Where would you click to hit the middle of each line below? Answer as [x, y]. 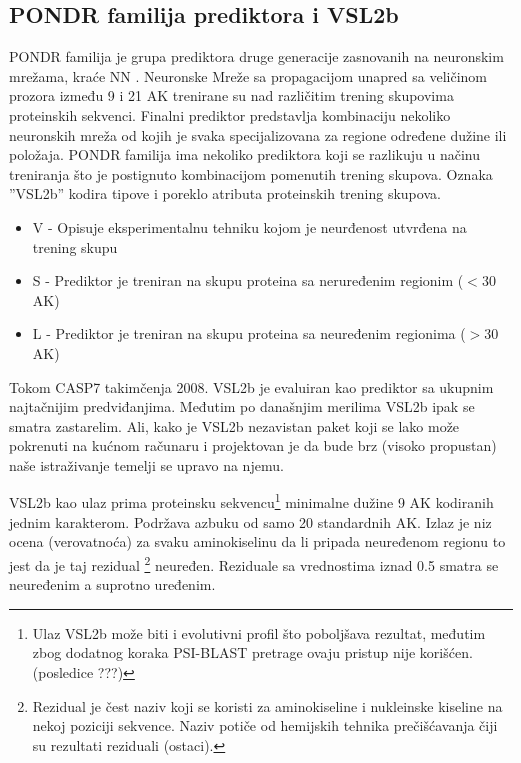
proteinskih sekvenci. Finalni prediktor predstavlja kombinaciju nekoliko [230, 114]
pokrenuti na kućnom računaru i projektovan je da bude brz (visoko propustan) [253, 445]
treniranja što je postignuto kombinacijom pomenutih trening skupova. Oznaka [251, 173]
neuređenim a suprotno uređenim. [112, 584]
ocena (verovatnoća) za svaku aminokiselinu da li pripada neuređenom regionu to [257, 541]
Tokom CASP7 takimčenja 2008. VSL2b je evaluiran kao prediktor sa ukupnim [251, 386]
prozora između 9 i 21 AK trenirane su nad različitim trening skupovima [231, 95]
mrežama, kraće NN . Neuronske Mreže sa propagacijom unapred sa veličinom [248, 75]
